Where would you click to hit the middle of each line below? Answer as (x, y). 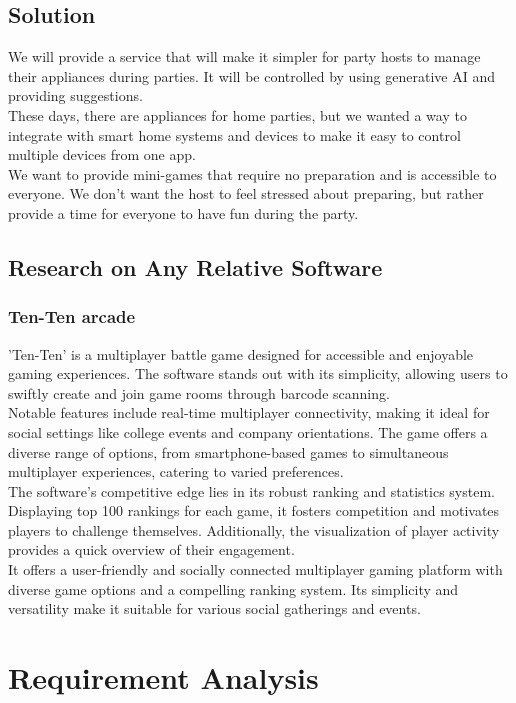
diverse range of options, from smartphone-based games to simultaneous (228, 451)
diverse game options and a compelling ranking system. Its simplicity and (233, 588)
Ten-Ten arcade (72, 316)
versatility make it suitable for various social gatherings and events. (214, 608)
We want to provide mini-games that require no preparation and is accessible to (252, 173)
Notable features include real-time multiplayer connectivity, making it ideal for (249, 412)
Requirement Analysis (163, 677)
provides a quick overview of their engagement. (151, 549)
